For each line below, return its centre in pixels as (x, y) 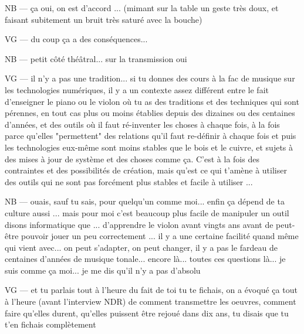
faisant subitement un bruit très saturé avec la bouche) (104, 19)
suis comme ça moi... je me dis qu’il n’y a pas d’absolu (103, 270)
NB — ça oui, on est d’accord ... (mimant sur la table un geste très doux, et (142, 8)
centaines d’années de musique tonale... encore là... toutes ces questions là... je (145, 259)
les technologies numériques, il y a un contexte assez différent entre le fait (137, 89)
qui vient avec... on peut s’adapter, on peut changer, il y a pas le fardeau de (141, 247)
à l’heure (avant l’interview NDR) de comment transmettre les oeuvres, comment (151, 301)
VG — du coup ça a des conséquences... (76, 39)
